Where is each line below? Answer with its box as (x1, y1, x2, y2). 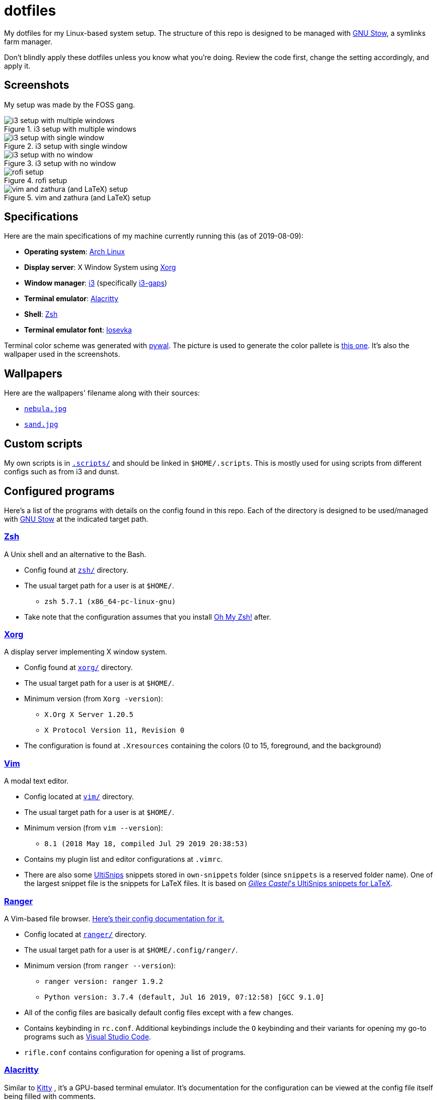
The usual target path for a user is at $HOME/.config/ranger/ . (24, 945, 238, 954)
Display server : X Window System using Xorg (24, 263, 176, 272)
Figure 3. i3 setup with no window (4, 158, 116, 168)
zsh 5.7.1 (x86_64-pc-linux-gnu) (44, 597, 176, 606)
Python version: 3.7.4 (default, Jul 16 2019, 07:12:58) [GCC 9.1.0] (44, 993, 325, 1001)
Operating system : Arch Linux (24, 247, 125, 256)
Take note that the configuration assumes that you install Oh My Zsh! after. (24, 612, 271, 621)
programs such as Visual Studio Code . (24, 1032, 151, 1041)
